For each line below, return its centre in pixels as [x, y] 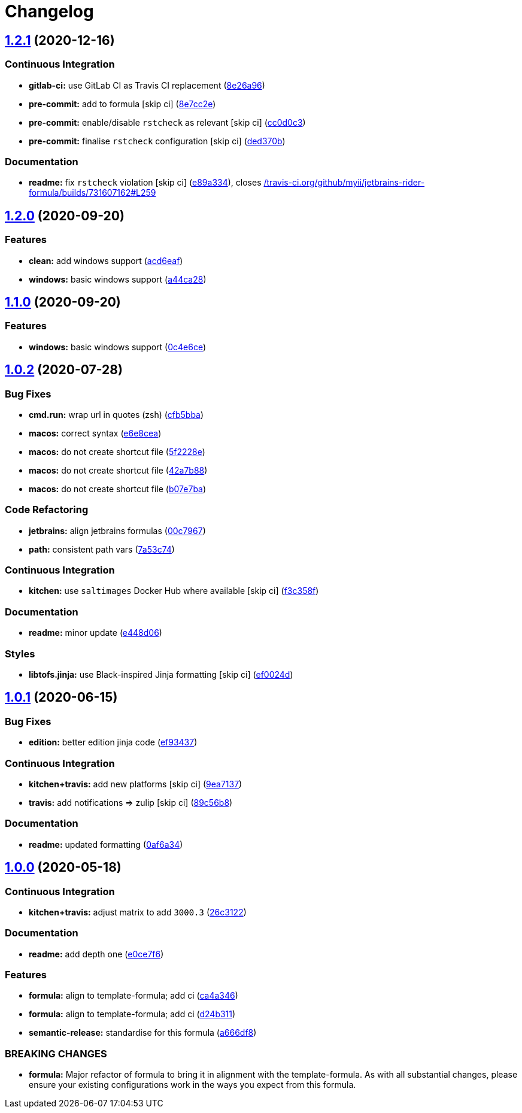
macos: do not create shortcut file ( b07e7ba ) [118, 489]
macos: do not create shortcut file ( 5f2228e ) [117, 451]
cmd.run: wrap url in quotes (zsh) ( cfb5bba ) [116, 414]
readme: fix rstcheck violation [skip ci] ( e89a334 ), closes [145, 183]
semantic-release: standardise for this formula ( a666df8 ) [143, 1033]
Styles [20, 653]
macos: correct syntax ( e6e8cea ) [95, 433]
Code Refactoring [47, 510]
